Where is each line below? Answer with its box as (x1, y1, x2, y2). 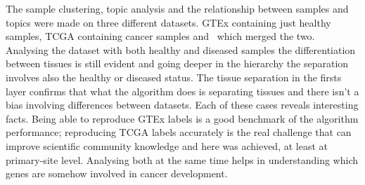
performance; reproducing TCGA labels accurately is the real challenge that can (6, 125, 352, 139)
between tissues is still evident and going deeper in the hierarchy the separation (6, 56, 349, 71)
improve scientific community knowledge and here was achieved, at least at (6, 138, 328, 153)
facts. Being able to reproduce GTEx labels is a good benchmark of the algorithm (6, 111, 359, 125)
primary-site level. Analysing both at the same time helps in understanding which (6, 152, 359, 167)
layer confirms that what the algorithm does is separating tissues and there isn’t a (6, 83, 359, 98)
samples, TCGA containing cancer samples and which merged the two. (6, 29, 315, 43)
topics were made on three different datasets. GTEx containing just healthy (6, 15, 331, 29)
